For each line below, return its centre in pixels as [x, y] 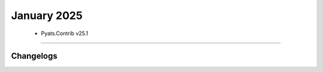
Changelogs [34, 56]
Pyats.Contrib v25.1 [65, 33]
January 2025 [47, 15]
